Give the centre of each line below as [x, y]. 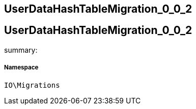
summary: [21, 50]
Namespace [21, 68]
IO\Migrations [32, 85]
